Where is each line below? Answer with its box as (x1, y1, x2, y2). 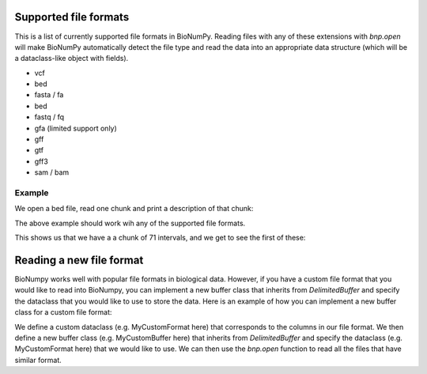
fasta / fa (34, 90, 64, 100)
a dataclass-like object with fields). (14, 54, 129, 63)
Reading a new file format (14, 253, 144, 266)
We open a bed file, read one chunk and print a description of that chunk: (14, 204, 254, 213)
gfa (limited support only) (34, 123, 118, 133)
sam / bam (34, 168, 70, 177)
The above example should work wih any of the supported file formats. (14, 218, 246, 228)
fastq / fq (34, 112, 65, 122)
